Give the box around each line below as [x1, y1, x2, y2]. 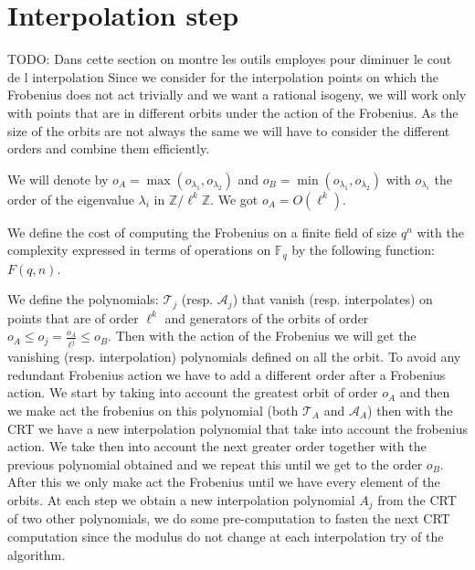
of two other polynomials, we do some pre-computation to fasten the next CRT [7, 509, 450, 528]
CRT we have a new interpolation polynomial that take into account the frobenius [7, 418, 468, 438]
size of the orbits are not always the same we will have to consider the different [7, 121, 450, 140]
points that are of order [7, 308, 139, 327]
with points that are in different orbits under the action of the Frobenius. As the [7, 102, 459, 121]
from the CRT [377, 491, 457, 509]
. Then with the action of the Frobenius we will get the [108, 326, 417, 345]
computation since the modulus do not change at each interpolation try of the [7, 527, 444, 546]
